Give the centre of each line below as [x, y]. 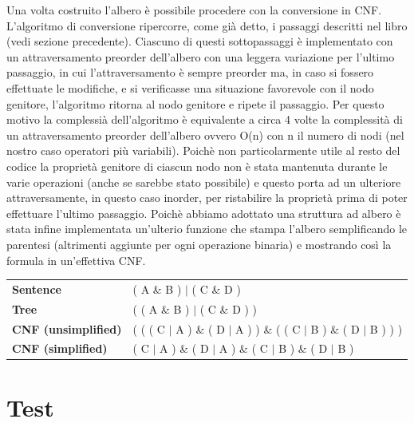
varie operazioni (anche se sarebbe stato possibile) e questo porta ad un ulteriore [204, 182]
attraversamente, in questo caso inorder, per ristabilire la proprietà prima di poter [207, 198]
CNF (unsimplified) [67, 328]
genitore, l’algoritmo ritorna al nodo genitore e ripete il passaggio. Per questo [195, 103]
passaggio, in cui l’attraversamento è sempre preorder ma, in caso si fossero [190, 72]
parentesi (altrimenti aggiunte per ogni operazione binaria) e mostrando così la [199, 244]
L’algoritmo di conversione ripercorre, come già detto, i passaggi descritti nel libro [207, 25]
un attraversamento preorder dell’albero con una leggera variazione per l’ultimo [201, 56]
